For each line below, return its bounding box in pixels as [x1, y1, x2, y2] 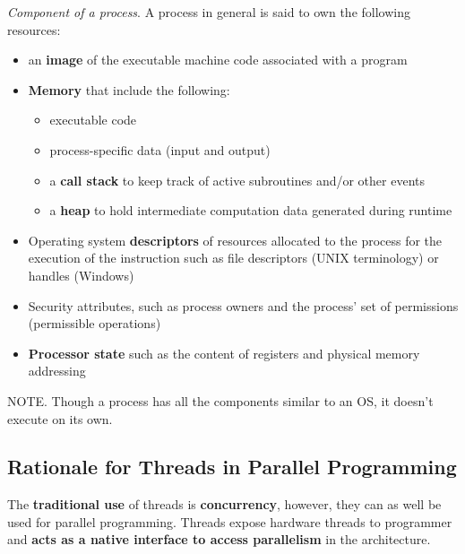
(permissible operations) [28, 314, 161, 333]
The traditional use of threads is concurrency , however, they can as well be [7, 495, 442, 514]
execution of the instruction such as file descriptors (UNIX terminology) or [28, 248, 439, 267]
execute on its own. [7, 409, 113, 428]
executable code [49, 110, 137, 129]
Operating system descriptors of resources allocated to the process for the [28, 230, 443, 249]
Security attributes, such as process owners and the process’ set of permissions [28, 296, 459, 315]
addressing [28, 361, 86, 380]
